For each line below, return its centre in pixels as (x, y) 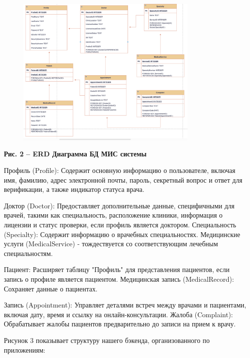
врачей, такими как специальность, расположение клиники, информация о (113, 215)
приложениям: (25, 349)
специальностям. (28, 253)
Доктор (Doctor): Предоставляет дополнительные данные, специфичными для (119, 205)
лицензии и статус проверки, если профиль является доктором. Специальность (120, 225)
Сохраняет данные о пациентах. (51, 288)
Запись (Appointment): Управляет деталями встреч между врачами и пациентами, (125, 305)
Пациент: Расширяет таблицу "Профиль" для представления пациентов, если (117, 269)
